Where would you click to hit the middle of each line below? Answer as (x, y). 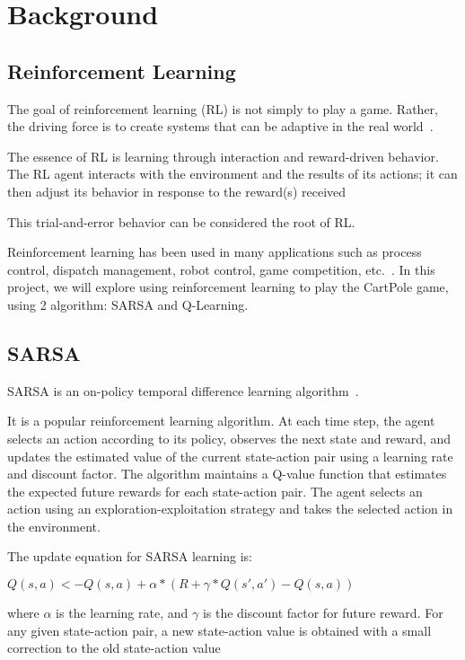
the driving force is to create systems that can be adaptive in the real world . (220, 126)
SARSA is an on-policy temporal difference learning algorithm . (183, 390)
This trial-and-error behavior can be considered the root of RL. (181, 221)
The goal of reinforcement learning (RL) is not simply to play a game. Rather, (223, 108)
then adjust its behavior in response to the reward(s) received (177, 191)
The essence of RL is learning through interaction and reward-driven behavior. (223, 156)
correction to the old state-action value (114, 648)
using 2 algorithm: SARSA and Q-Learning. (128, 304)
